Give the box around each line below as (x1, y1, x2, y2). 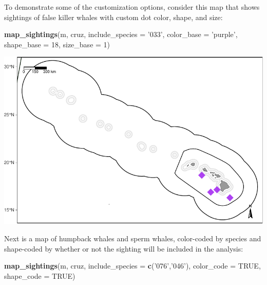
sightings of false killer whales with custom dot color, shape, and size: (4, 11, 223, 22)
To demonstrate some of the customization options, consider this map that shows (4, 2, 260, 12)
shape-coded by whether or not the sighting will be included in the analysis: (4, 243, 243, 254)
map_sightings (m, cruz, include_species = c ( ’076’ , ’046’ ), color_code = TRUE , (4, 260, 261, 271)
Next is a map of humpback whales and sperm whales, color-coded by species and (4, 233, 261, 243)
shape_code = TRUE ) (4, 270, 75, 281)
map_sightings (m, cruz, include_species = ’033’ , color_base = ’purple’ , (4, 29, 238, 40)
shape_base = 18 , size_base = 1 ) (4, 39, 110, 49)
